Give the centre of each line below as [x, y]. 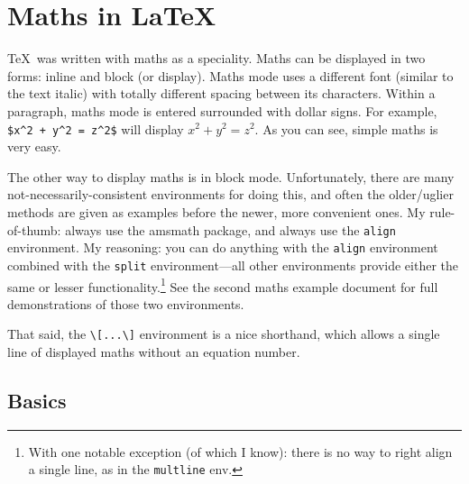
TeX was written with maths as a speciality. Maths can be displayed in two [216, 58]
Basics [37, 400]
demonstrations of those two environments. [126, 303]
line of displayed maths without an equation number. [154, 352]
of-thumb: [34, 229]
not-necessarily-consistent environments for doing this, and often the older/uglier [230, 194]
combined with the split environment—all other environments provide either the [233, 265]
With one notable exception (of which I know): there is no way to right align [240, 451]
